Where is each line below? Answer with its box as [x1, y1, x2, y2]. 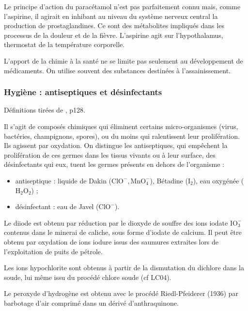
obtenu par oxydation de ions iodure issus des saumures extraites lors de [4, 236, 219, 246]
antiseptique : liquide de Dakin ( [15, 175, 112, 185]
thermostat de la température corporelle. [4, 39, 125, 49]
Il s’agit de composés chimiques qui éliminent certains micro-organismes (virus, [4, 121, 238, 131]
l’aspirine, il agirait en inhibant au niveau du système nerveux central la [4, 11, 218, 21]
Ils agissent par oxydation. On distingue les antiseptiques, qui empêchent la [4, 140, 228, 150]
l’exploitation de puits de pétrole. [4, 246, 103, 256]
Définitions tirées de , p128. [4, 105, 86, 115]
